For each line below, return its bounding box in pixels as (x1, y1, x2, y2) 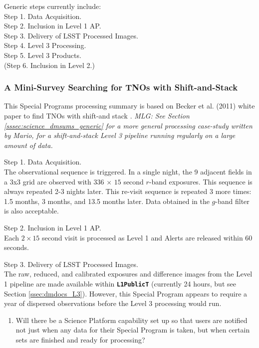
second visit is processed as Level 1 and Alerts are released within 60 (42, 232, 253, 242)
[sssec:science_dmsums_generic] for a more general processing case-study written (4, 120, 253, 130)
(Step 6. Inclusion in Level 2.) (4, 59, 95, 70)
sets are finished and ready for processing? (15, 334, 145, 344)
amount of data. (4, 139, 53, 150)
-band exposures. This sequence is (149, 176, 253, 186)
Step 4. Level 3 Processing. (4, 40, 86, 50)
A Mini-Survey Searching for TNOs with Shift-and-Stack (4, 81, 238, 93)
